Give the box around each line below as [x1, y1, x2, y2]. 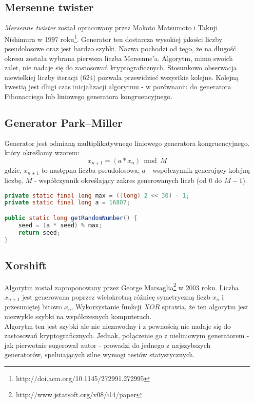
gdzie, [4, 165, 21, 175]
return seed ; [18, 229, 60, 236]
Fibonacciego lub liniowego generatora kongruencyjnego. [4, 91, 173, 101]
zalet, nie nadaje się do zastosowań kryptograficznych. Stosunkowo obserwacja [4, 62, 237, 73]
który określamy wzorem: [4, 147, 79, 158]
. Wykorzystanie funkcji [71, 302, 142, 312]
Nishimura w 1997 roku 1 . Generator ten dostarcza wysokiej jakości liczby [4, 32, 223, 44]
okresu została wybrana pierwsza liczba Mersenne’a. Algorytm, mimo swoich [4, 53, 233, 63]
